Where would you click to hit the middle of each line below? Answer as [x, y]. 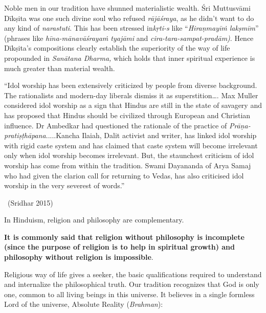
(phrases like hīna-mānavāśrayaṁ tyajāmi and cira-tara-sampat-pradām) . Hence [129, 38]
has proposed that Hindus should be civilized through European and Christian [127, 115]
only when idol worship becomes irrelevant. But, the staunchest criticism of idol [129, 155]
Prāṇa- [240, 125]
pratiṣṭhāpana [25, 135]
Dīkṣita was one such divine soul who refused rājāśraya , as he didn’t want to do [129, 18]
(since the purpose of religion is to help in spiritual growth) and [119, 247]
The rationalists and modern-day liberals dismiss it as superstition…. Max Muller [131, 95]
